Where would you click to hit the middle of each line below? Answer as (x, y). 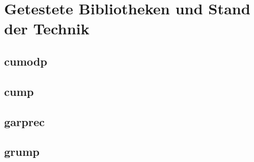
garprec (24, 121)
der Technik (47, 28)
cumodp (26, 61)
